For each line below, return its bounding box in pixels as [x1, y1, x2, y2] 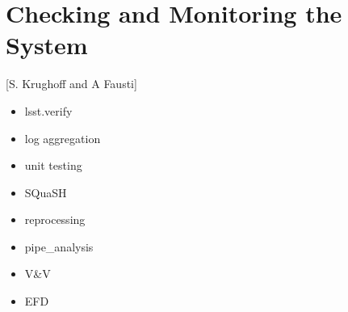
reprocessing [24, 211, 86, 228]
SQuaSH [24, 183, 67, 200]
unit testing [24, 157, 82, 174]
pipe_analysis [24, 238, 94, 255]
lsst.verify [24, 102, 73, 119]
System [6, 28, 88, 61]
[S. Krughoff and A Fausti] [6, 75, 137, 92]
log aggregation [24, 129, 101, 146]
